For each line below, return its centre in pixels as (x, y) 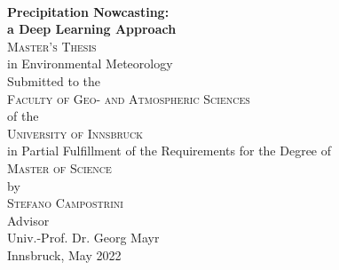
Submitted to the (54, 80)
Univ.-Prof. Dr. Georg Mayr (83, 238)
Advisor (28, 220)
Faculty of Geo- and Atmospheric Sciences (129, 98)
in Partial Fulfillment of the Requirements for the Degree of (169, 151)
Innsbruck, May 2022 (64, 254)
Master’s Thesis (52, 46)
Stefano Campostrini (65, 203)
